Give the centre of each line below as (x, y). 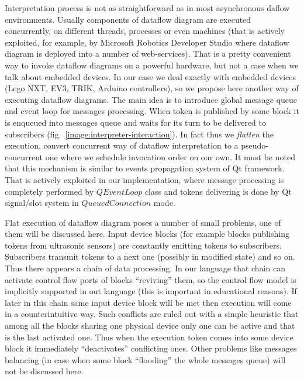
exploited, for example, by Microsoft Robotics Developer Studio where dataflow (147, 42)
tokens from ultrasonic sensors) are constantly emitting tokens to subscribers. (143, 245)
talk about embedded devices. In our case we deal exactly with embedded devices (150, 76)
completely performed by (49, 191)
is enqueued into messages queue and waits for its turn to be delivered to (135, 122)
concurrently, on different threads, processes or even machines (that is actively (145, 31)
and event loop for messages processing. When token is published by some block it (152, 111)
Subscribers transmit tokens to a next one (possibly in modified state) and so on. (150, 256)
